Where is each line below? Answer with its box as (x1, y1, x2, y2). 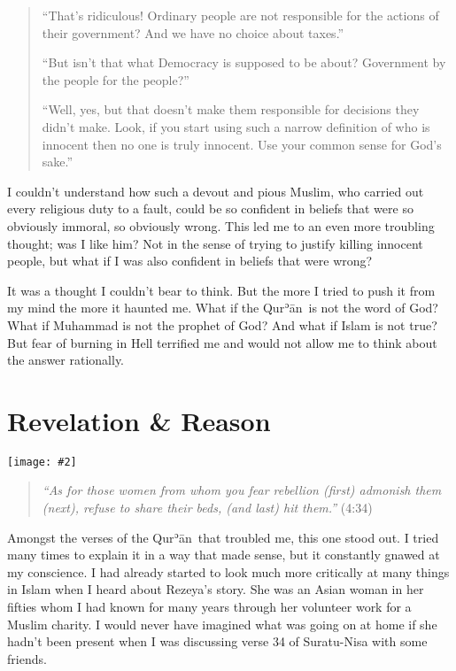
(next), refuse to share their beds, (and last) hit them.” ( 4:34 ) (42, 498, 373, 517)
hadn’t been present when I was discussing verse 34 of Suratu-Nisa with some (7, 632, 428, 651)
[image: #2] (7, 455, 77, 468)
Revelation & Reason (7, 402, 271, 438)
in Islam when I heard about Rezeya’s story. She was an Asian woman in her (7, 580, 424, 598)
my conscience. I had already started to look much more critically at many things (7, 562, 450, 581)
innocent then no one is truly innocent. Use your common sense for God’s (42, 135, 442, 153)
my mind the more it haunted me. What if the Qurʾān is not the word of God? (7, 298, 438, 317)
